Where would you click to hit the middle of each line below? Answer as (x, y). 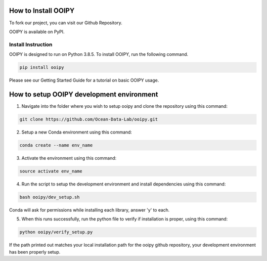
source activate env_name (51, 171)
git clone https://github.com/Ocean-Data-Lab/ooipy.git (89, 119)
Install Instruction (31, 44)
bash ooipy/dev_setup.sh (50, 197)
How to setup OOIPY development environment (84, 94)
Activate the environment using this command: (69, 158)
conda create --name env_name (56, 145)
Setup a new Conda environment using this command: (77, 132)
